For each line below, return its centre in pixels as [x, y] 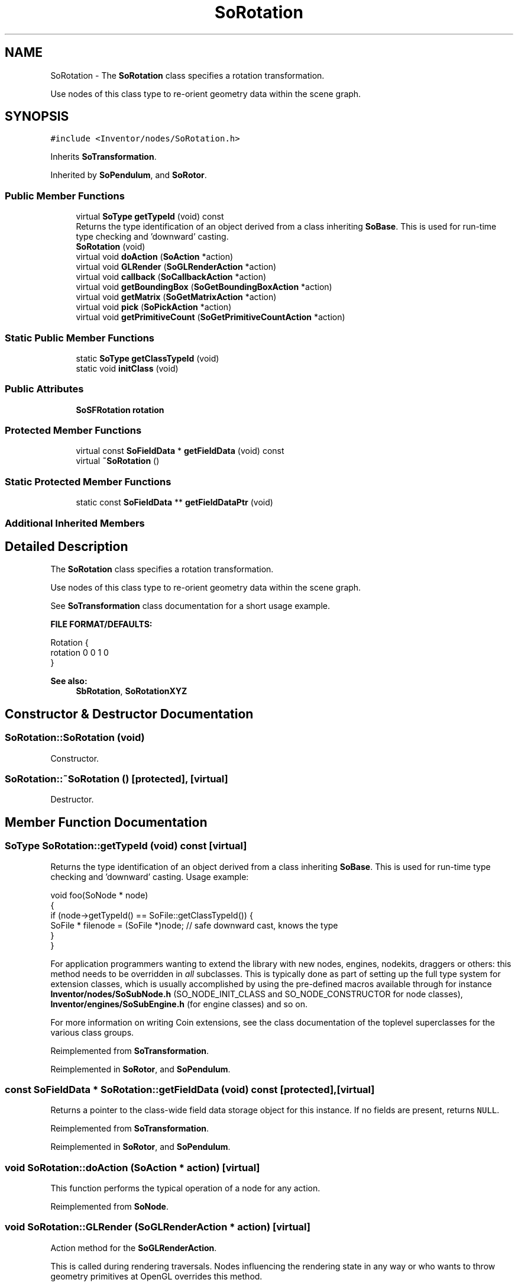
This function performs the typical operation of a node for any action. [185, 1188]
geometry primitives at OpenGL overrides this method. [156, 1276]
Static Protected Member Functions [88, 481]
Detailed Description [67, 546]
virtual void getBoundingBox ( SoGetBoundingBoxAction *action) [204, 287]
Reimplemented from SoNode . [109, 1207]
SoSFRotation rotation [120, 410]
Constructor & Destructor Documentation [129, 714]
